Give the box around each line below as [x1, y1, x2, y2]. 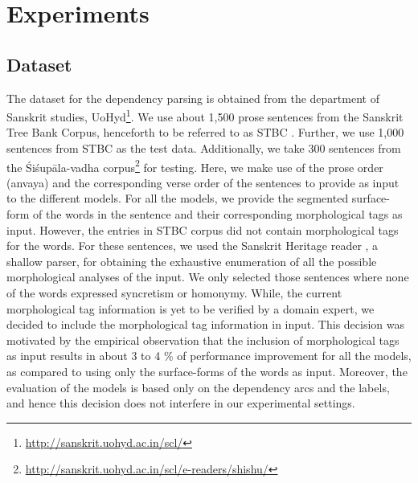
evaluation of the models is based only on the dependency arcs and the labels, [6, 379, 390, 395]
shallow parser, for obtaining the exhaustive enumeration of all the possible [6, 252, 377, 269]
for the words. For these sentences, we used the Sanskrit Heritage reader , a [6, 237, 379, 254]
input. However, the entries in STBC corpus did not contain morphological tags [6, 221, 399, 238]
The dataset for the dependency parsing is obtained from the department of [6, 89, 379, 106]
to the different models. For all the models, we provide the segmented [6, 190, 349, 207]
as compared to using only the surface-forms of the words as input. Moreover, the [6, 362, 408, 379]
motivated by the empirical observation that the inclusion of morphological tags [6, 331, 400, 348]
